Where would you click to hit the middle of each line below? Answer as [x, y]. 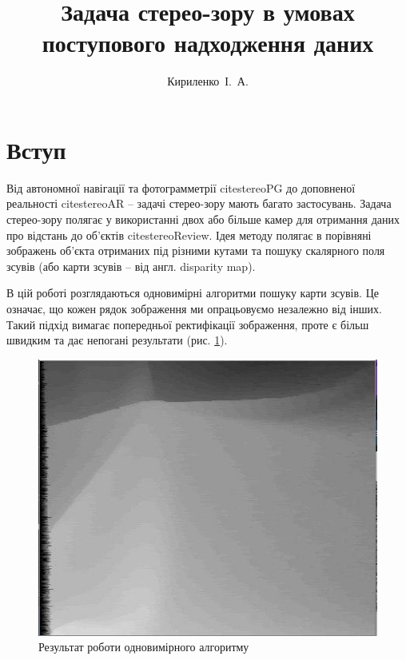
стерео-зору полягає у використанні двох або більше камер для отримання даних [203, 219]
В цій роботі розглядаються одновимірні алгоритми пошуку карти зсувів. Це [193, 293]
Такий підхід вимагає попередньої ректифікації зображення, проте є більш [188, 324]
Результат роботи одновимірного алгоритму [144, 647]
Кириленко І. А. [208, 81]
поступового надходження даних [208, 43]
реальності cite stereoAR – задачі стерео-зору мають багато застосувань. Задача [199, 203]
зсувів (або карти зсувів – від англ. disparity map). [131, 266]
